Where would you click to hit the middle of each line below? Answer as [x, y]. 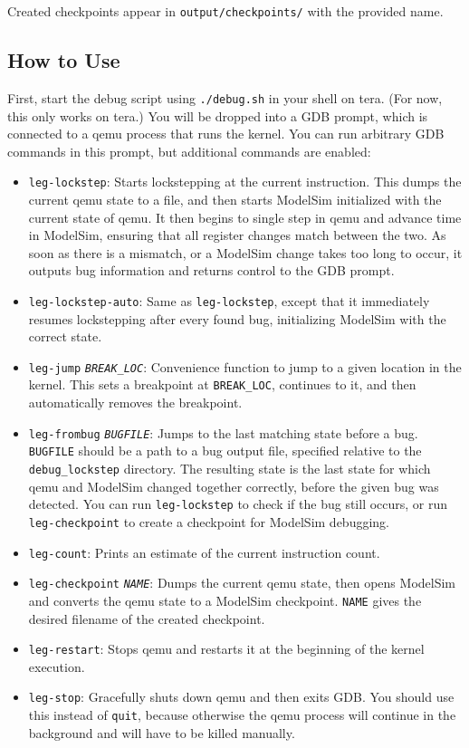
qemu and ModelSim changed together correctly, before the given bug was [234, 486]
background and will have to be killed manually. [162, 732]
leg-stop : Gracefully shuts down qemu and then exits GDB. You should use [241, 697]
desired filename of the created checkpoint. [147, 618]
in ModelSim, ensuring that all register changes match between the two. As [237, 235]
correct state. [65, 336]
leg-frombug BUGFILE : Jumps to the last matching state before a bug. [223, 432]
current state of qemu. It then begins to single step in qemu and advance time [245, 217]
